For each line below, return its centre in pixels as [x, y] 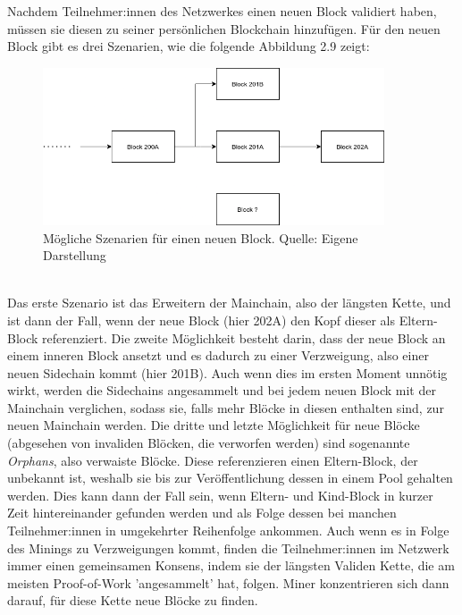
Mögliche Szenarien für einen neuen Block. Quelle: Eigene [201, 237]
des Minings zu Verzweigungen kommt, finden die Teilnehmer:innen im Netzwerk [228, 548]
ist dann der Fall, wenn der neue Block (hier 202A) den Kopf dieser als [201, 320]
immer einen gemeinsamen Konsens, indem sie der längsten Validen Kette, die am [231, 565]
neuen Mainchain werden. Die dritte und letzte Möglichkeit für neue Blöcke [214, 425]
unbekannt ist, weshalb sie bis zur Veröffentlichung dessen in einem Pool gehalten [230, 478]
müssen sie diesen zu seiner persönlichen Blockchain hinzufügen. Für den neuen [224, 28]
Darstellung [75, 255]
